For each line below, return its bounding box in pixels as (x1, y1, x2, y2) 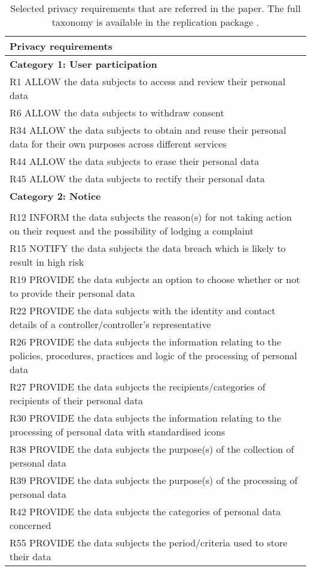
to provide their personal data (10, 286, 135, 300)
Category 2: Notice (10, 189, 101, 203)
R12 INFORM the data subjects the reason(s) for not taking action (10, 210, 292, 224)
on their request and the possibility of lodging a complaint (10, 224, 254, 238)
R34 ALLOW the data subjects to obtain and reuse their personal (10, 123, 286, 137)
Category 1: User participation (10, 57, 157, 71)
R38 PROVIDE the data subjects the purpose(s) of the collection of (10, 442, 294, 456)
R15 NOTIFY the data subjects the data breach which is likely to (10, 241, 286, 255)
